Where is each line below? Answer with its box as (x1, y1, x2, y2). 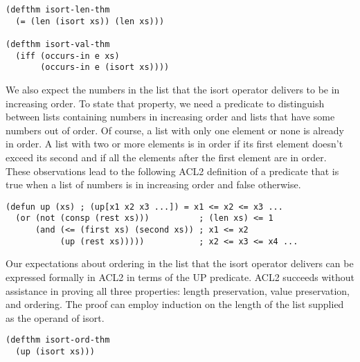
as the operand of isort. (6, 310, 105, 325)
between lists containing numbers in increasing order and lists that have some (6, 109, 335, 124)
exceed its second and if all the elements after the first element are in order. (6, 150, 327, 164)
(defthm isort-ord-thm (6, 335, 110, 345)
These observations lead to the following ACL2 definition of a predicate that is (6, 163, 339, 178)
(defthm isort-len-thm (6, 5, 110, 15)
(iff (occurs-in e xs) (15, 51, 120, 61)
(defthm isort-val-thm (6, 39, 110, 49)
